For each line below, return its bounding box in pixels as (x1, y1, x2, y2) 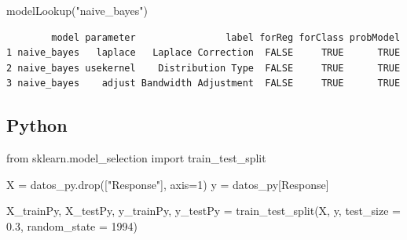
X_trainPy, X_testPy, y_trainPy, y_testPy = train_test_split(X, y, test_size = (6, 202, 401, 219)
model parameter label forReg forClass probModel (51, 31, 401, 43)
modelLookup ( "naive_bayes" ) (6, 2, 148, 18)
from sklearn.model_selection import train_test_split (6, 150, 266, 166)
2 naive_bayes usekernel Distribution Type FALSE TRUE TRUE (6, 62, 401, 74)
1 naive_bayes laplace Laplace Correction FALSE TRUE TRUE (6, 47, 401, 59)
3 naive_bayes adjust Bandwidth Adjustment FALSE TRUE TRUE (6, 78, 401, 89)
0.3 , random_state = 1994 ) (6, 217, 137, 234)
